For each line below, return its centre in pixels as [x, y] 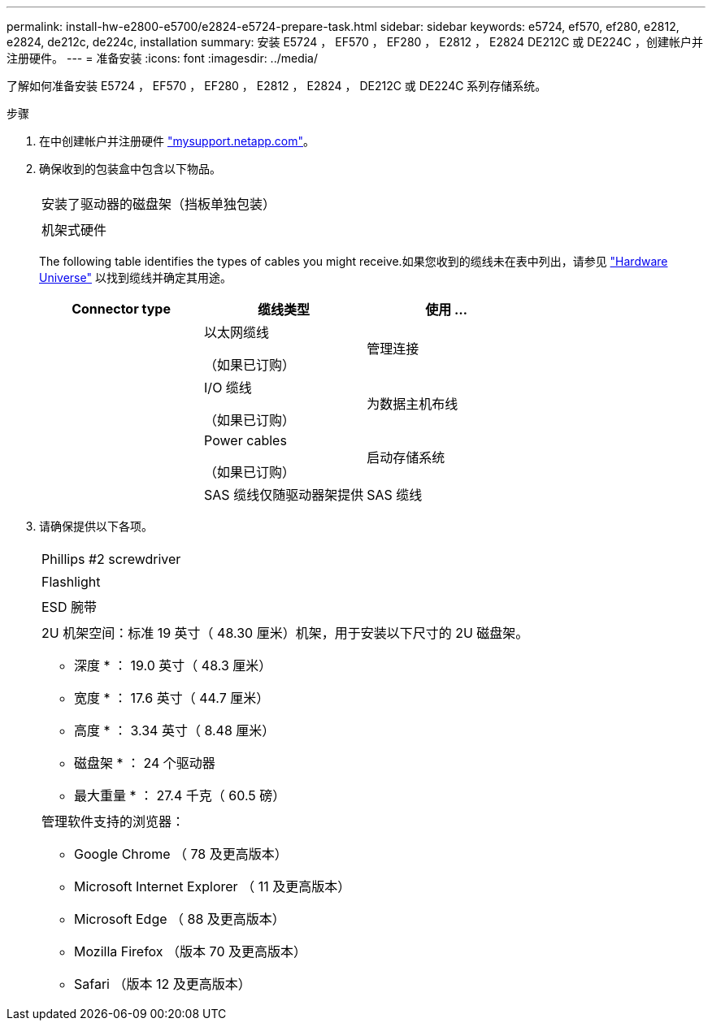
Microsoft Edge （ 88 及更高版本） [180, 919]
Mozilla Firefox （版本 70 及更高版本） [190, 951]
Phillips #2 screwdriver [111, 559]
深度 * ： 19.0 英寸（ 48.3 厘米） [173, 665]
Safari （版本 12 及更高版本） [163, 984]
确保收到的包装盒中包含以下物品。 [130, 169]
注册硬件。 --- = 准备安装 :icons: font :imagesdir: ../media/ [163, 58]
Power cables [245, 440]
